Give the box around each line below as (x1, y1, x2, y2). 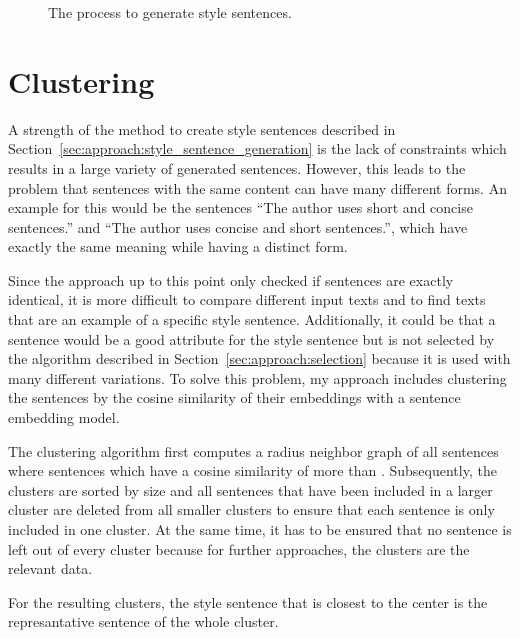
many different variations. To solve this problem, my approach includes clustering (8, 367, 507, 388)
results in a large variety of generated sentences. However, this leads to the (8, 157, 466, 178)
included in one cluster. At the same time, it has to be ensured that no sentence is (8, 519, 512, 539)
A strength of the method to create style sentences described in (8, 118, 396, 139)
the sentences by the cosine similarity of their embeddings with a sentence (8, 387, 461, 408)
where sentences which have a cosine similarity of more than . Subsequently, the (8, 460, 497, 481)
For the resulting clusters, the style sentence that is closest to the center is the (8, 591, 488, 612)
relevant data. (8, 558, 93, 579)
